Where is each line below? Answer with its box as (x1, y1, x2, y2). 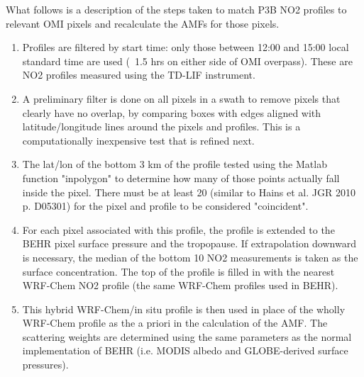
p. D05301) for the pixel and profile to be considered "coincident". (22, 198, 309, 213)
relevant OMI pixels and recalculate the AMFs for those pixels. (6, 16, 280, 30)
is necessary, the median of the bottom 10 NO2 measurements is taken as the (22, 249, 358, 264)
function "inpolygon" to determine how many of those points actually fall (22, 170, 340, 185)
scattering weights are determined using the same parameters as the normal (22, 329, 352, 344)
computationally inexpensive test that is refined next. (22, 133, 255, 147)
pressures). (22, 357, 69, 372)
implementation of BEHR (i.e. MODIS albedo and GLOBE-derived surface (22, 343, 348, 358)
